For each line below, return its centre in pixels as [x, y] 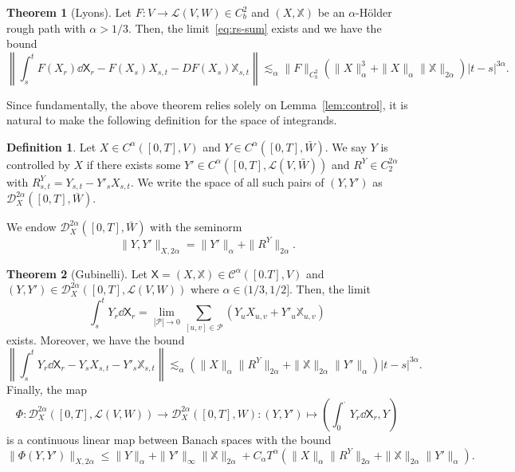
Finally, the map [47, 389]
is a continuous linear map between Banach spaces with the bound [169, 439]
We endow [31, 227]
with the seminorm [196, 227]
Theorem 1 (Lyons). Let [69, 12]
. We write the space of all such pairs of [227, 181]
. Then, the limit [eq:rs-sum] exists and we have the [255, 28]
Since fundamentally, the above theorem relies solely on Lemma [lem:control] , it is [207, 104]
